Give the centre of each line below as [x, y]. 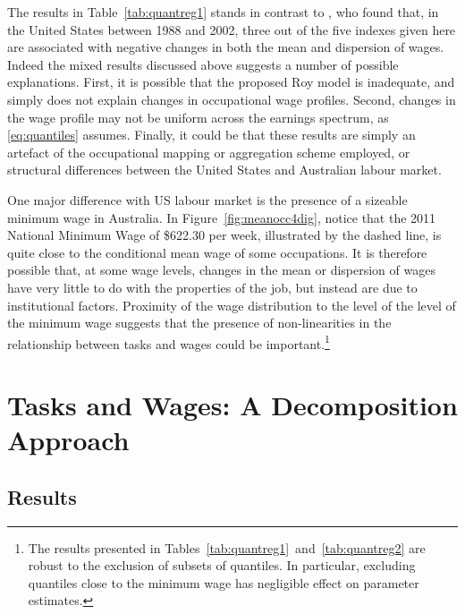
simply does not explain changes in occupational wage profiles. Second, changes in [232, 99]
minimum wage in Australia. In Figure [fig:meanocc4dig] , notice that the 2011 [222, 217]
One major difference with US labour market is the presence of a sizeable [207, 199]
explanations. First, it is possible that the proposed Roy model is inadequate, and [231, 82]
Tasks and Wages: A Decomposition [232, 405]
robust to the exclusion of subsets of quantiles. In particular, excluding [222, 565]
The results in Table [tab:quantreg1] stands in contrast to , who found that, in [223, 12]
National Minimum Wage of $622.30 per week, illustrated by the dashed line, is [224, 235]
